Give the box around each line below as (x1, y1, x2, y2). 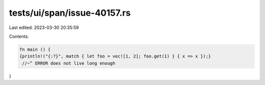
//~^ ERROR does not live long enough (22, 60, 115, 66)
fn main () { (19, 47, 51, 52)
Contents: (9, 33, 29, 39)
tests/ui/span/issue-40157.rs (9, 7, 131, 18)
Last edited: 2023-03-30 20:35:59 (9, 25, 79, 30)
